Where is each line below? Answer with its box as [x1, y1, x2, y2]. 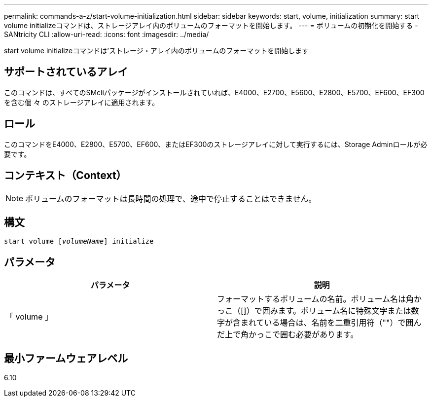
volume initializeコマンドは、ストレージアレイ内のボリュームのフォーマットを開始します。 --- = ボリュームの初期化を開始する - [4, 21, 418, 30]
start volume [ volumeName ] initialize [4, 237, 154, 246]
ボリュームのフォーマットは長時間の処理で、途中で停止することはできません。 [25, 193, 317, 204]
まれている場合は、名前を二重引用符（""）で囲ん [241, 318, 422, 328]
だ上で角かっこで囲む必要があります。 [217, 329, 359, 340]
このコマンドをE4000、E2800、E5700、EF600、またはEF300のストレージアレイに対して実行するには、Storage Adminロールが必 [4, 140, 428, 148]
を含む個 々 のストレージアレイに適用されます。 [4, 98, 159, 107]
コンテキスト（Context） [4, 169, 127, 182]
